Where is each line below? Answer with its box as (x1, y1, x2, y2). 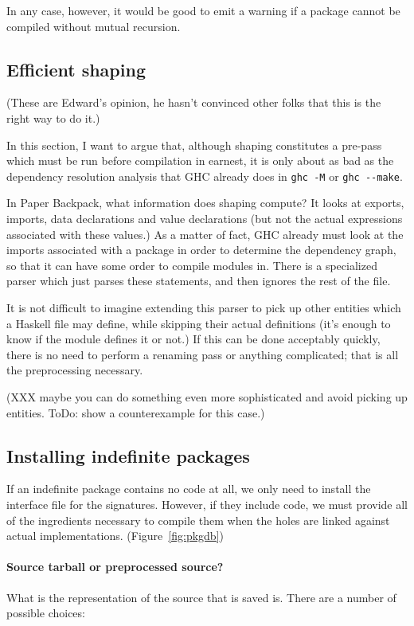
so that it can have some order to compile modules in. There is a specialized (6, 256, 377, 273)
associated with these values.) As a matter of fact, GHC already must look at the (6, 225, 404, 242)
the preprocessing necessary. (6, 362, 143, 378)
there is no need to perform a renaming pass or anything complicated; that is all (6, 346, 399, 362)
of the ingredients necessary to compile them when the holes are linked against (6, 511, 390, 528)
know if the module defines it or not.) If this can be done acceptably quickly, (6, 331, 381, 347)
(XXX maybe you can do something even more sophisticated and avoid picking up (6, 388, 408, 405)
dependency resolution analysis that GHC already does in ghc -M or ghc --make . (6, 167, 403, 184)
